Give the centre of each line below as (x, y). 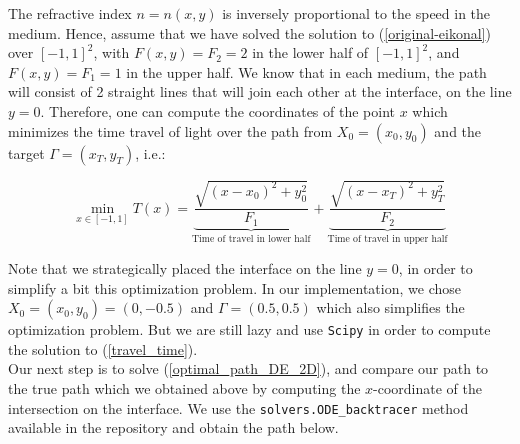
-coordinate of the (427, 388)
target (26, 152)
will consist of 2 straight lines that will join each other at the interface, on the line (260, 91)
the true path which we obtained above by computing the (184, 388)
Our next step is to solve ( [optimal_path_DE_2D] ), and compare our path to (248, 368)
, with (111, 52)
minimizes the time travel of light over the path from (170, 130)
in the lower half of (310, 52)
